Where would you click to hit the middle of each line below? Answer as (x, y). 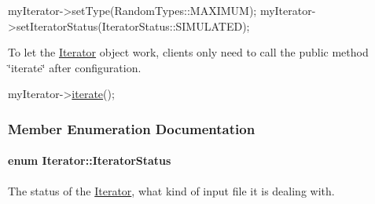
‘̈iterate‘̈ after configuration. (75, 67)
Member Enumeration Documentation (132, 128)
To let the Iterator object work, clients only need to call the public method (188, 52)
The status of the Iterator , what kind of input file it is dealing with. (171, 190)
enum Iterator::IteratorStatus (90, 160)
